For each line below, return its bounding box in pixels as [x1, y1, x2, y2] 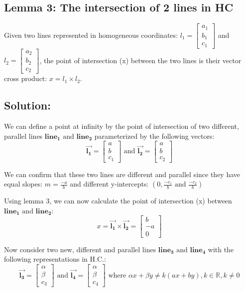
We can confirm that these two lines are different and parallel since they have [4, 169, 241, 179]
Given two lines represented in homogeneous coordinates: [4, 29, 178, 40]
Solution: [4, 97, 51, 113]
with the [208, 244, 234, 254]
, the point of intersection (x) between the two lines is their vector [39, 55, 242, 65]
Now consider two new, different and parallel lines [4, 244, 156, 254]
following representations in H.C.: [4, 254, 106, 264]
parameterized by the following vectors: [94, 130, 215, 141]
